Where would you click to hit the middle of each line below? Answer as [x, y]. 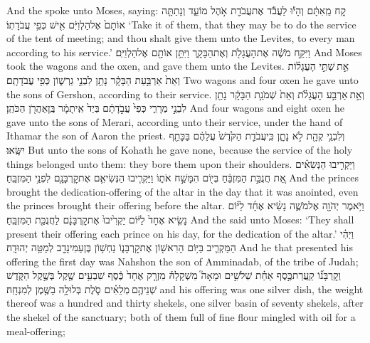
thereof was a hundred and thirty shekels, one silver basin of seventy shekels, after [185, 303]
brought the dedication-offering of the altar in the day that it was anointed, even [183, 191]
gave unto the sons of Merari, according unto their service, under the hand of [175, 121]
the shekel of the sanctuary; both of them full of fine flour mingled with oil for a [181, 317]
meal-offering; [36, 331]
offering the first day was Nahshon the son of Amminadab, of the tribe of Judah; [183, 261]
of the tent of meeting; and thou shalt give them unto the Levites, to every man [181, 38]
